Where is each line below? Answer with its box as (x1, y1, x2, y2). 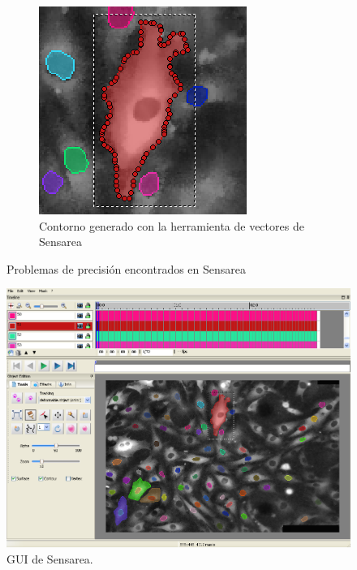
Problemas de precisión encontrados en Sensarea (6, 260, 247, 277)
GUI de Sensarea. (6, 550, 93, 567)
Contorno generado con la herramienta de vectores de (39, 217, 304, 234)
